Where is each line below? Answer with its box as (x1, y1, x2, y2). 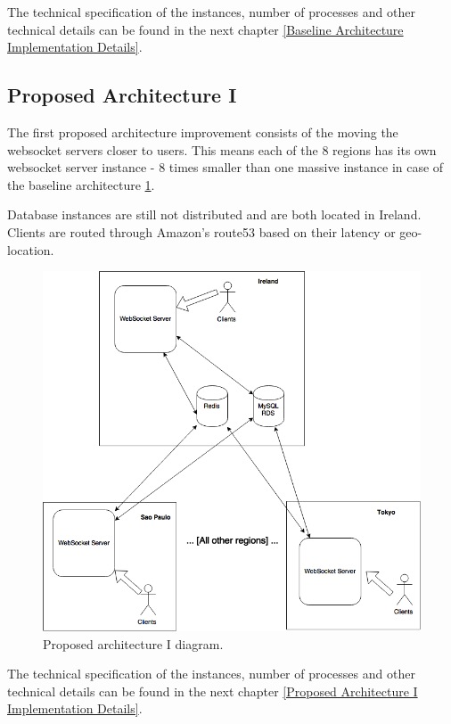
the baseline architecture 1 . (7, 175, 155, 193)
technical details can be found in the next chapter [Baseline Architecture (7, 20, 404, 38)
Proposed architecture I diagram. (43, 634, 224, 653)
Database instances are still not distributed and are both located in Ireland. (7, 205, 422, 224)
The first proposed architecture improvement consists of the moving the (7, 122, 398, 141)
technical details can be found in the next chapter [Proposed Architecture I (7, 681, 418, 700)
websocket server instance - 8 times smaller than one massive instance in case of (7, 158, 444, 177)
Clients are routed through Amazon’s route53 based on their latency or (7, 222, 396, 241)
